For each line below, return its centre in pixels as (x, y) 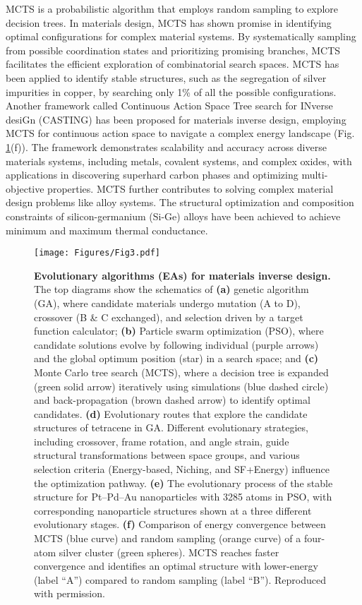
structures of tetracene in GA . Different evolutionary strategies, (171, 427)
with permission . (70, 593)
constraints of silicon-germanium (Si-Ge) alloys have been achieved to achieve (173, 216)
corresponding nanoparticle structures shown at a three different (173, 510)
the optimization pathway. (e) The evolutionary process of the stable (183, 483)
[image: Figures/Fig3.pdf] (97, 253)
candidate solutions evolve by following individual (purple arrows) (176, 344)
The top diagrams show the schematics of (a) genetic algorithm (171, 289)
